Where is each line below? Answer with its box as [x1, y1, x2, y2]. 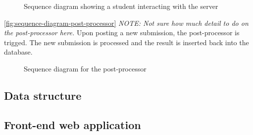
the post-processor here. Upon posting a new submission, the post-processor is [4, 27, 240, 38]
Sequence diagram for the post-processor [24, 63, 147, 73]
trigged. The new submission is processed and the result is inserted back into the [4, 37, 249, 47]
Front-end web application [4, 117, 141, 132]
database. [4, 47, 33, 57]
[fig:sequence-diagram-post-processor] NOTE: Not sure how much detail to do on [4, 17, 249, 28]
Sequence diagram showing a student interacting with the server [24, 1, 218, 11]
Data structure [4, 87, 82, 103]
